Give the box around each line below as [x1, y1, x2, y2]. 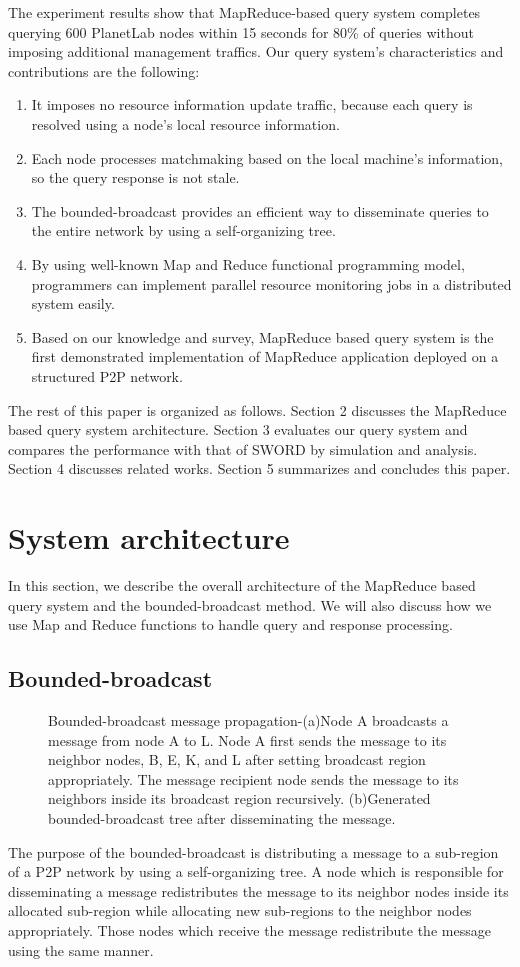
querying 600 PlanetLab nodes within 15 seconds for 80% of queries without [8, 21, 474, 42]
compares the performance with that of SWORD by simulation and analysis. [8, 438, 478, 459]
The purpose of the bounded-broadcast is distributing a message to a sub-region [8, 841, 499, 862]
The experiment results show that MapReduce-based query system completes [8, 2, 481, 22]
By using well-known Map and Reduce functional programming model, [31, 253, 465, 274]
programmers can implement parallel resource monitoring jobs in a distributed [31, 273, 512, 294]
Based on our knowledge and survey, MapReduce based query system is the [31, 326, 494, 347]
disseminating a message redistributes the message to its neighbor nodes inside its [8, 880, 509, 901]
